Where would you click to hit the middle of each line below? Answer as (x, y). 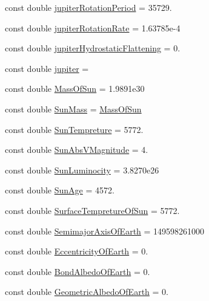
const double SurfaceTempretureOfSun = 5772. (92, 210)
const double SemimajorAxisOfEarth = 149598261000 (105, 231)
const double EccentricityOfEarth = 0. (77, 251)
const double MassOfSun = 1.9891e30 (75, 89)
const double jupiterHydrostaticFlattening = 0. (93, 48)
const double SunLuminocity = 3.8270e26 (82, 170)
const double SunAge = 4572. (60, 190)
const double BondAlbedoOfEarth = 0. (78, 271)
